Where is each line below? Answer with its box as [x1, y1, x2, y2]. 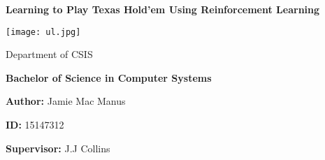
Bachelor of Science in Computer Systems [6, 70, 212, 85]
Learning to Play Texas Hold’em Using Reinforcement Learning [6, 2, 320, 16]
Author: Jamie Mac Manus [6, 94, 126, 108]
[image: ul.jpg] [6, 27, 81, 37]
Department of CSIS [6, 47, 93, 61]
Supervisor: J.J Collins [6, 140, 110, 155]
